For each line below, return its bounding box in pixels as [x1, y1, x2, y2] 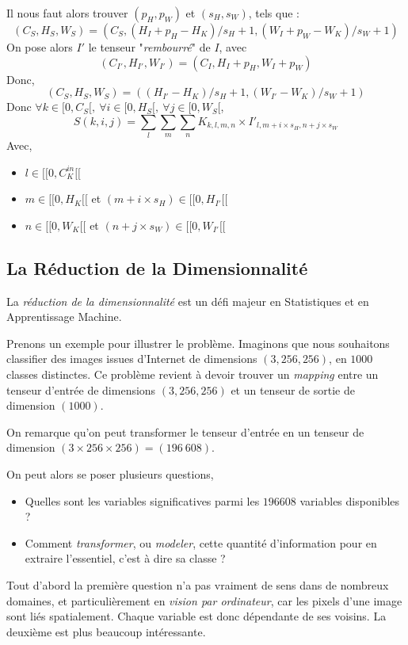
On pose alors [6, 39, 73, 55]
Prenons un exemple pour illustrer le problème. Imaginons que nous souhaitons [6, 334, 390, 351]
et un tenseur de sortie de [231, 381, 355, 398]
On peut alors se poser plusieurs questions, [6, 466, 214, 483]
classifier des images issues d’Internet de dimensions [6, 350, 257, 367]
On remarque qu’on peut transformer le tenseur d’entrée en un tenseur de [6, 423, 364, 440]
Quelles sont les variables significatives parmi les [25, 492, 260, 509]
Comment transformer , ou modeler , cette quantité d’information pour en [25, 534, 377, 551]
